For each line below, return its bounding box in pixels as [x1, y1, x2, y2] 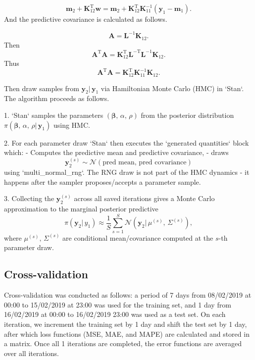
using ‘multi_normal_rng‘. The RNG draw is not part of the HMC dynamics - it [4, 167, 250, 177]
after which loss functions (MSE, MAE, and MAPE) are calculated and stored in [4, 328, 250, 339]
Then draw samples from [4, 83, 79, 93]
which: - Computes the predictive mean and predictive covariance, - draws [4, 147, 229, 157]
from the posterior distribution [141, 110, 234, 120]
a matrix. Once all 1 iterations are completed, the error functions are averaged [4, 338, 242, 349]
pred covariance [139, 159, 187, 166]
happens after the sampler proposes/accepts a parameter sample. [4, 176, 201, 187]
